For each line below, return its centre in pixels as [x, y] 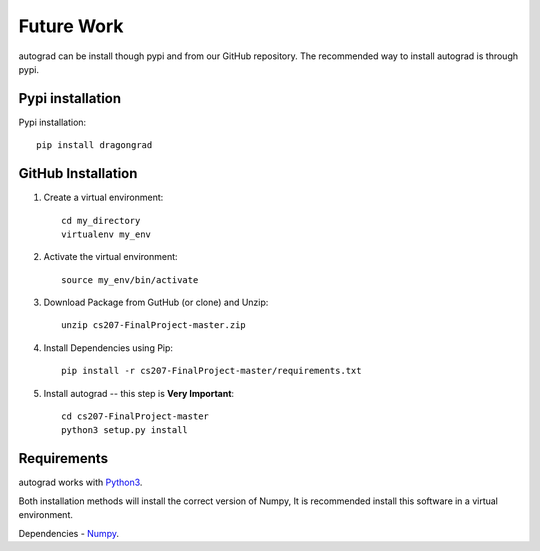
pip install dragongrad [94, 145]
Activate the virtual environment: [111, 257]
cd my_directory [101, 220]
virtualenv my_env [106, 234]
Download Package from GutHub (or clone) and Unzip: [156, 302]
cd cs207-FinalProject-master [135, 416]
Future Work [71, 26]
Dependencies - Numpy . [69, 533]
